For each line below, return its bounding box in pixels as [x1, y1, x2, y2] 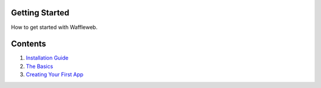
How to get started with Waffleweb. [11, 24, 98, 31]
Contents [11, 39, 46, 49]
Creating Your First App [26, 71, 84, 78]
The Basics [26, 63, 53, 70]
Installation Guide [26, 54, 68, 61]
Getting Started [11, 8, 70, 18]
